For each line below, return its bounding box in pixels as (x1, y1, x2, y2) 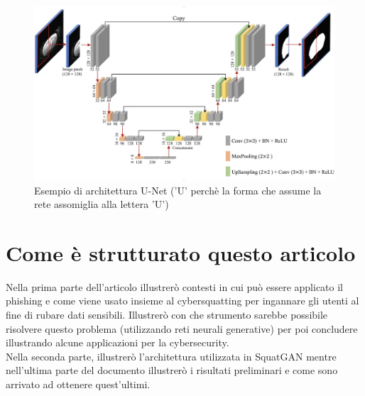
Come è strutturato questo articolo (6, 238, 356, 267)
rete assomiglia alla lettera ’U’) (34, 197, 169, 211)
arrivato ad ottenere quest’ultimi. (6, 377, 151, 392)
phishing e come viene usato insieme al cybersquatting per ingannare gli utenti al (6, 293, 359, 308)
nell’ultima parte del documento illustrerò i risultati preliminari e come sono (6, 363, 338, 378)
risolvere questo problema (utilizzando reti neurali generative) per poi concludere (6, 321, 358, 336)
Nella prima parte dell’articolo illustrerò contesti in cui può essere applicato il (6, 279, 343, 294)
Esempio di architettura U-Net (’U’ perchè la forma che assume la (34, 182, 322, 197)
